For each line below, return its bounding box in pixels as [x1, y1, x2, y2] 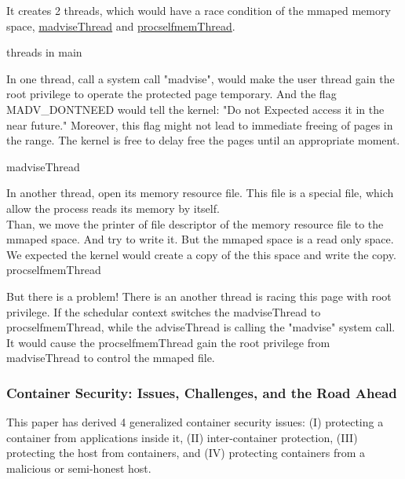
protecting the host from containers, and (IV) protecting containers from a [6, 444, 366, 461]
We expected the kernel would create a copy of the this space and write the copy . [6, 246, 396, 262]
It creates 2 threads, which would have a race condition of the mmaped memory [6, 2, 391, 18]
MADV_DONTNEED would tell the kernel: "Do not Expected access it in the [6, 101, 385, 117]
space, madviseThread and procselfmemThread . [6, 17, 235, 34]
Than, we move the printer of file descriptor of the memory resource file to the [6, 215, 384, 232]
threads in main [6, 44, 82, 60]
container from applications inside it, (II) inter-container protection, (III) [6, 429, 358, 445]
